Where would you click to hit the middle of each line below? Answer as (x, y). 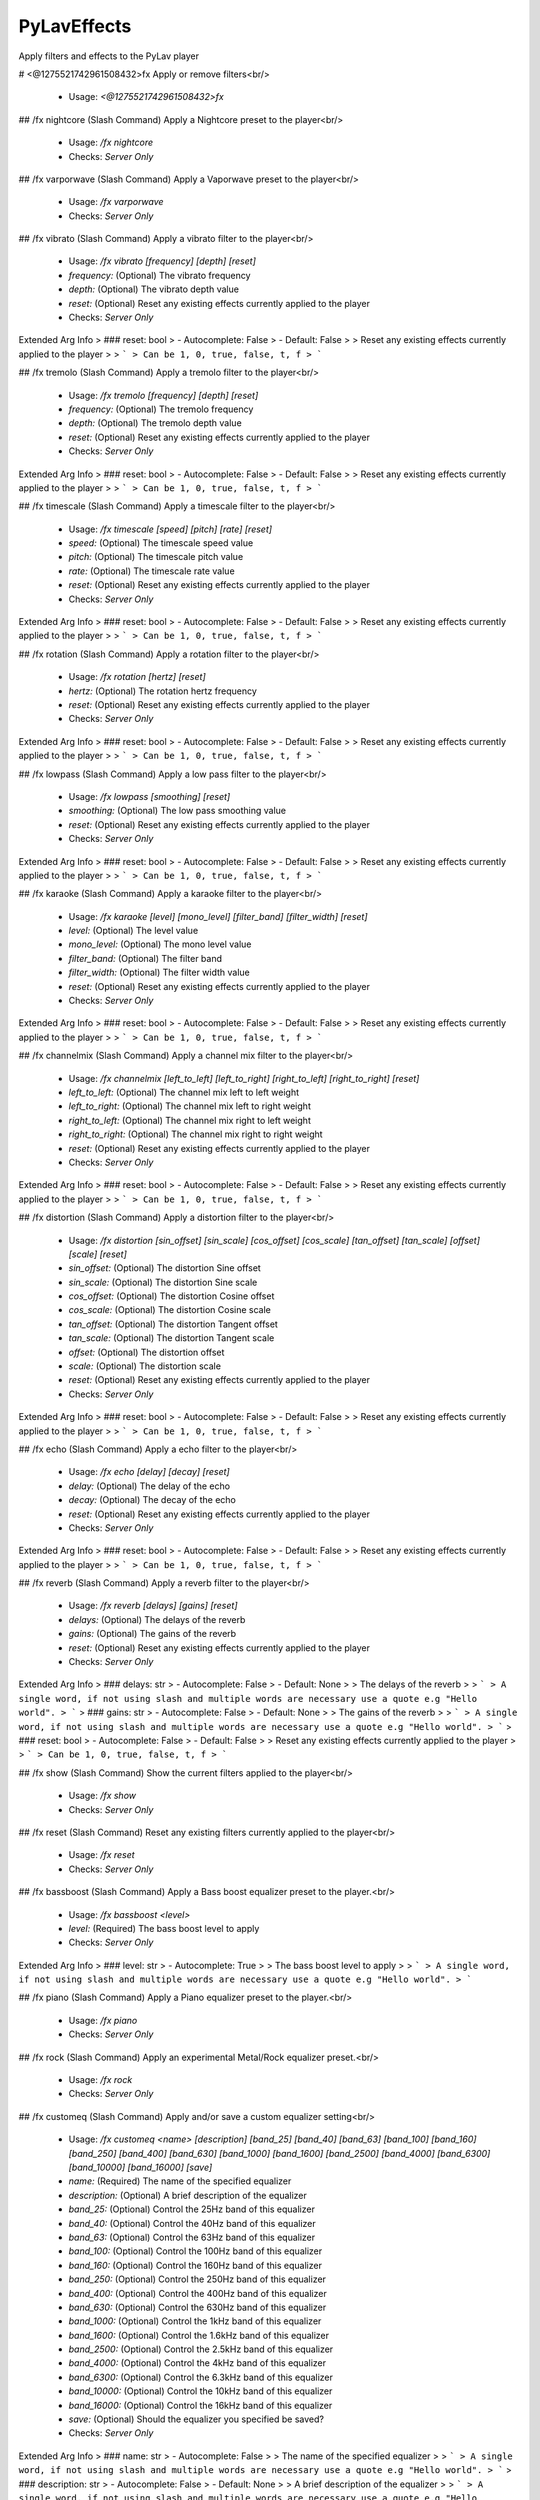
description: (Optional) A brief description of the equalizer (187, 2195)
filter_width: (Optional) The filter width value (159, 972)
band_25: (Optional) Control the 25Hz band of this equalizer (191, 2209)
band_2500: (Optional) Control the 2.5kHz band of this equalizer (201, 2349)
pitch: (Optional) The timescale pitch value (156, 557)
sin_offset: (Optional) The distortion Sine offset (165, 1268)
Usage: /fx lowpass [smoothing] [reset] (149, 796)
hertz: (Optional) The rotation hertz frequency (162, 691)
